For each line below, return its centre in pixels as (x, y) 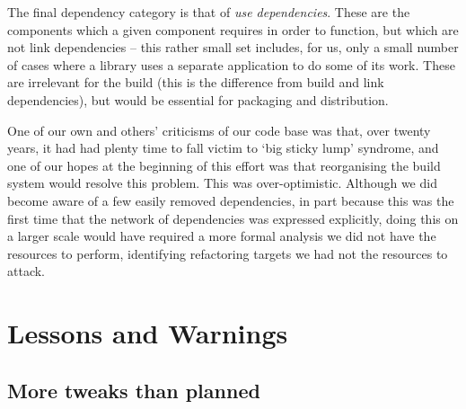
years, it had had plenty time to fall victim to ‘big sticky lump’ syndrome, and (223, 148)
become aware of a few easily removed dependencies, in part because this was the (231, 200)
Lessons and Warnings (148, 333)
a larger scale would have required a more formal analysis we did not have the (222, 236)
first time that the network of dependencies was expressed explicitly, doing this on (233, 218)
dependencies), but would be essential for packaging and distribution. (198, 99)
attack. (26, 271)
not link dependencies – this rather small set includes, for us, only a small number (233, 47)
